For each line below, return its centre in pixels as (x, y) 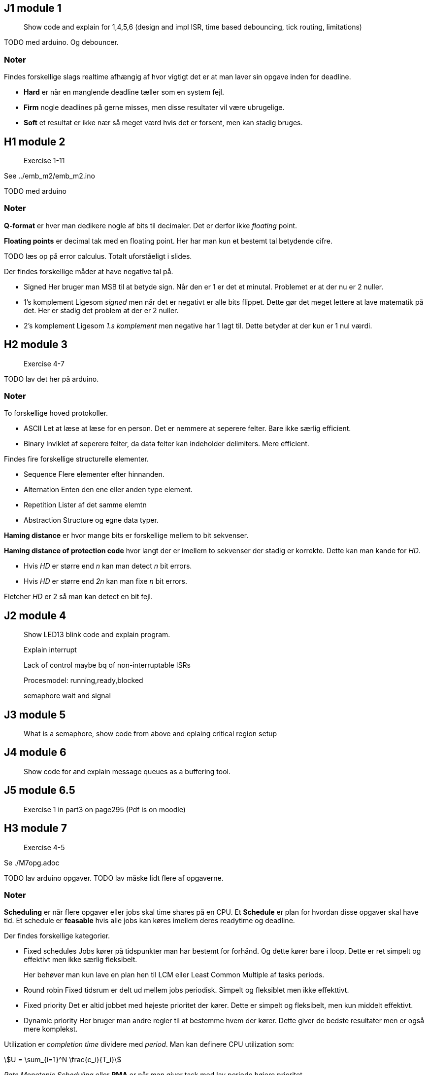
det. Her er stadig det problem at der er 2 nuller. (101, 310)
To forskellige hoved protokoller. (56, 413)
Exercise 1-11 (44, 161)
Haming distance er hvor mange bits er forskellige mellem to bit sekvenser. (126, 536)
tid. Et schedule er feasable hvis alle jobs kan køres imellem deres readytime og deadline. (149, 921)
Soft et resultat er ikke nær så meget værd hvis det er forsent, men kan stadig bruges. (163, 123)
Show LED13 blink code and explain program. (97, 635)
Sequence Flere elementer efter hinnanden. (94, 474)
